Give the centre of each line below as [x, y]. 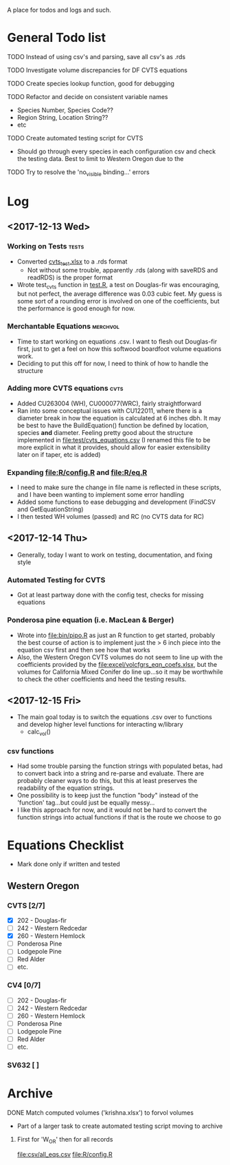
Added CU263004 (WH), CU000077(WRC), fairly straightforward [109, 403]
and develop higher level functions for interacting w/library [100, 725]
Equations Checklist [66, 845]
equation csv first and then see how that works [83, 650]
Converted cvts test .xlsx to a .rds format [72, 262]
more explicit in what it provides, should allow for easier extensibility [114, 447]
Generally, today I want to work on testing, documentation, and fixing [115, 555]
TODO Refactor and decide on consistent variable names [88, 96]
